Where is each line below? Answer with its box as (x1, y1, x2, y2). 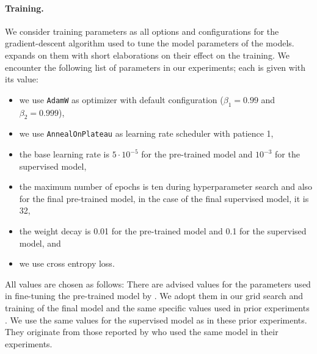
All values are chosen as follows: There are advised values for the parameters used (5, 277, 311, 290)
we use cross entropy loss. (19, 257, 115, 270)
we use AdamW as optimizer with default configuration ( (19, 93, 224, 106)
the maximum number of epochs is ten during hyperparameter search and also (19, 180, 313, 193)
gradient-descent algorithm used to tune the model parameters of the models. (5, 37, 294, 49)
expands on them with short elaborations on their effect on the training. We (5, 48, 290, 61)
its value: (5, 73, 38, 85)
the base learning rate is (19, 148, 110, 161)
